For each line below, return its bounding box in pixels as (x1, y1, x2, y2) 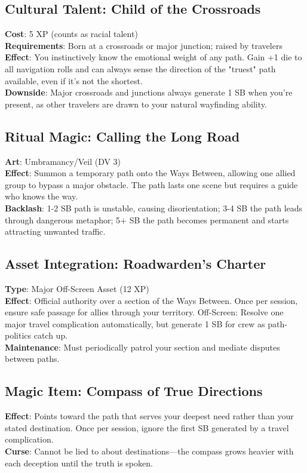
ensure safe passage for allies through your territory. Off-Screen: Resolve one (5, 306, 284, 318)
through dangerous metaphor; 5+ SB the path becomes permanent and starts (5, 213, 289, 226)
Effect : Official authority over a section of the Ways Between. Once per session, (5, 294, 298, 306)
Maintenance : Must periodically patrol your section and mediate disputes (5, 340, 280, 353)
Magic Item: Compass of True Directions (5, 382, 263, 400)
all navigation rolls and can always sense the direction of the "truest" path (5, 62, 276, 75)
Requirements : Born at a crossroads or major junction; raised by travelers (5, 39, 283, 51)
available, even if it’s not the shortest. (5, 74, 143, 87)
